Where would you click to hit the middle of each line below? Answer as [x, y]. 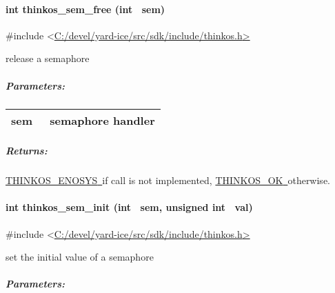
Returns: [27, 151]
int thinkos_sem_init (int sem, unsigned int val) [129, 207]
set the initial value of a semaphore [80, 257]
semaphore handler [102, 120]
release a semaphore [48, 58]
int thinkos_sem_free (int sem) [85, 9]
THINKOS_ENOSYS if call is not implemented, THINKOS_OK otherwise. [168, 180]
